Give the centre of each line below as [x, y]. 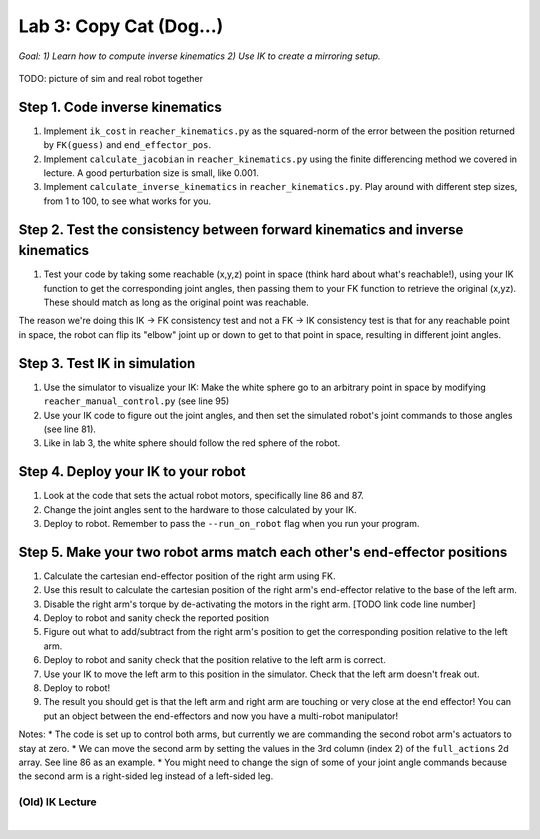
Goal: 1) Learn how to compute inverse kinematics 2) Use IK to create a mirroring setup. [199, 56]
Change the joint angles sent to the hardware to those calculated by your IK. [200, 509]
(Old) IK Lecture [57, 802]
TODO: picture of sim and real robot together [111, 78]
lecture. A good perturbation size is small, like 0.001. [151, 173]
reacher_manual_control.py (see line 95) [136, 401]
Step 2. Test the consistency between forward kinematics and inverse [241, 229]
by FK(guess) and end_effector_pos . [127, 145]
